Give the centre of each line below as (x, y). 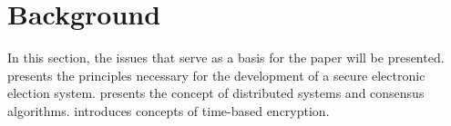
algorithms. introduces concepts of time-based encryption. (169, 110)
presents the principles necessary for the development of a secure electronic (216, 75)
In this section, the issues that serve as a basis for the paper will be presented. (226, 58)
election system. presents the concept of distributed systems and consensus (216, 93)
